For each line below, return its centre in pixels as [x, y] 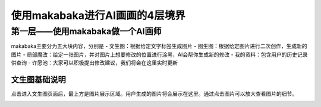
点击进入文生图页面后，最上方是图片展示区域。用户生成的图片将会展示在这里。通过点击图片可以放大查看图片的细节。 [154, 94]
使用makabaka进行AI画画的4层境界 [98, 15]
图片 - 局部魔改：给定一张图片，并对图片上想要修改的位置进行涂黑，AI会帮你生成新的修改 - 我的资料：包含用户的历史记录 [160, 54]
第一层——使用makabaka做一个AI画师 [86, 31]
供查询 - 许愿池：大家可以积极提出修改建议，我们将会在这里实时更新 [95, 63]
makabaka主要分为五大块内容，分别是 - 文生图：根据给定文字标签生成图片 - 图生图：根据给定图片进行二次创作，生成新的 [159, 46]
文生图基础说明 [38, 80]
